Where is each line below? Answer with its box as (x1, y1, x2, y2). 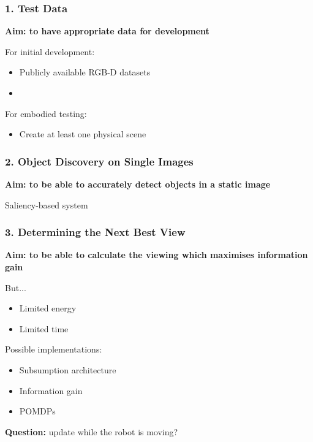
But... (5, 281, 26, 294)
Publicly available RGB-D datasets (19, 66, 151, 78)
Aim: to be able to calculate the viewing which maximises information (5, 248, 308, 261)
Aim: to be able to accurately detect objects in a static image (5, 178, 271, 190)
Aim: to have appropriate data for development (5, 25, 209, 37)
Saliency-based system (5, 198, 88, 211)
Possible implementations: (5, 343, 102, 356)
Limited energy (19, 302, 77, 314)
